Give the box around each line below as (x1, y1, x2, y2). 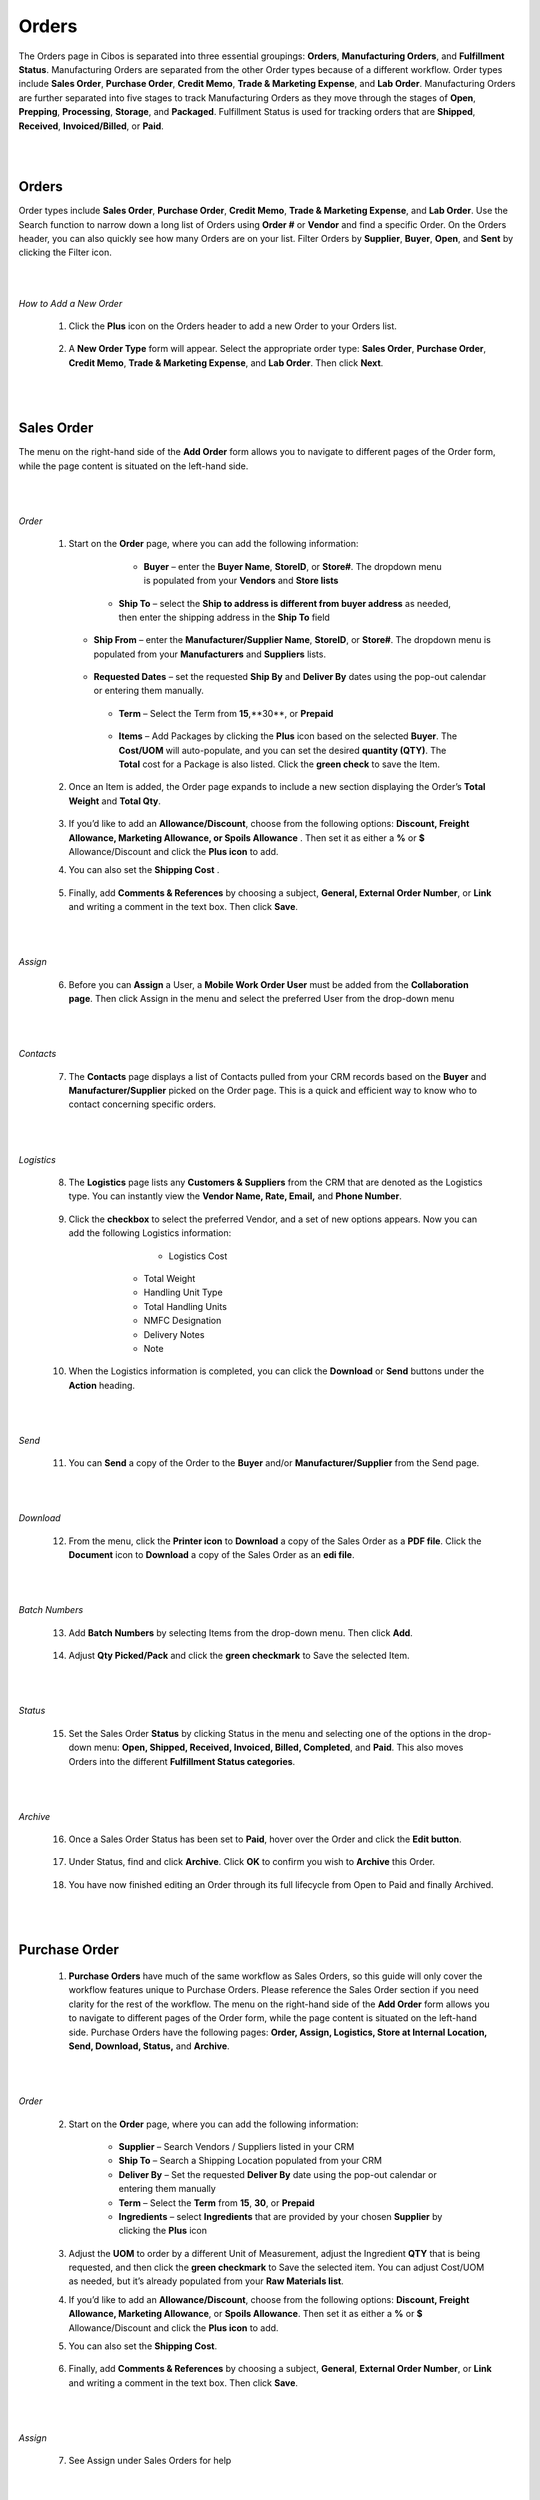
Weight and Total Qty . (68, 795, 162, 807)
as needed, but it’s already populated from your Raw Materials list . (68, 2275, 344, 2287)
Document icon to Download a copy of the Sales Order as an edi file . (68, 1549, 355, 1561)
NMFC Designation (143, 1315, 222, 1327)
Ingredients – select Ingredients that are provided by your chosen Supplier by (118, 2210, 443, 2222)
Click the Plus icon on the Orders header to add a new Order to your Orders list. (68, 320, 397, 332)
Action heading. (68, 1379, 135, 1391)
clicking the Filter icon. (18, 246, 112, 259)
